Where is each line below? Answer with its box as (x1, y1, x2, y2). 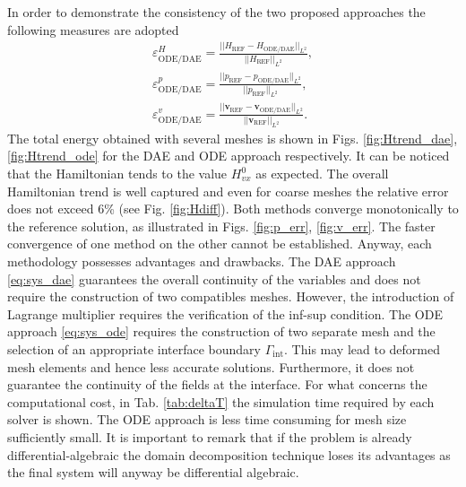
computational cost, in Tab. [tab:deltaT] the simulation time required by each (7, 392, 435, 411)
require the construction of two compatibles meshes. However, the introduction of (7, 287, 454, 306)
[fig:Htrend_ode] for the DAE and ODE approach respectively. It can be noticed (7, 146, 450, 165)
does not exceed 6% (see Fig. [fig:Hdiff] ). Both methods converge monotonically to (7, 199, 459, 218)
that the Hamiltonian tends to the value (7, 164, 228, 182)
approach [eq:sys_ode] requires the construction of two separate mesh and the (7, 322, 436, 341)
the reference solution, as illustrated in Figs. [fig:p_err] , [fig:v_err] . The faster (7, 216, 436, 235)
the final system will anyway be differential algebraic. (7, 463, 299, 482)
